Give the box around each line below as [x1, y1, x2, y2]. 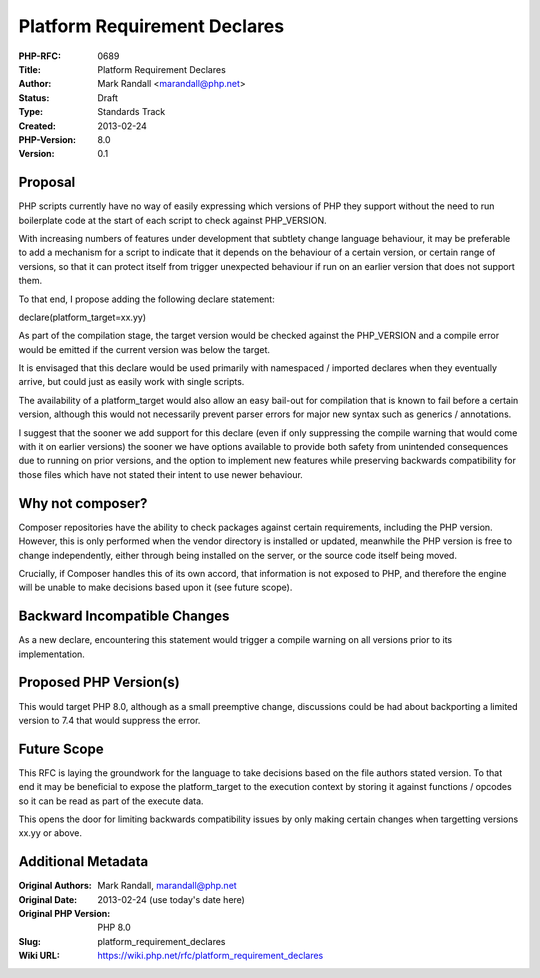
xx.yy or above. [18, 827, 82, 839]
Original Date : [18, 893, 78, 905]
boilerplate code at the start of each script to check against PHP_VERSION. [18, 214, 327, 226]
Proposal [18, 174, 76, 191]
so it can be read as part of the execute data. [18, 795, 204, 807]
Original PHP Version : [18, 908, 111, 920]
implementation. [18, 648, 85, 660]
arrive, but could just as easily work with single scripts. [18, 376, 245, 388]
